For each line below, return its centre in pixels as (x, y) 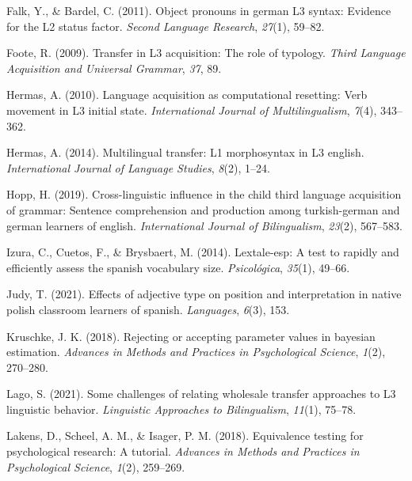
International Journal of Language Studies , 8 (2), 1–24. (138, 167)
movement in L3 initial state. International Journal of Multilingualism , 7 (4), (192, 110)
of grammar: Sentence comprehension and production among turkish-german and (203, 209)
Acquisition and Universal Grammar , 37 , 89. (114, 68)
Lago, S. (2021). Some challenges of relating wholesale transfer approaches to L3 (201, 394)
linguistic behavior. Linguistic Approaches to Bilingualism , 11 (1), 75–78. (181, 409)
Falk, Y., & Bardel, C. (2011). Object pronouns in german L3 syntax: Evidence (199, 10)
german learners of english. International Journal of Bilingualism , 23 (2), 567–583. (204, 225)
